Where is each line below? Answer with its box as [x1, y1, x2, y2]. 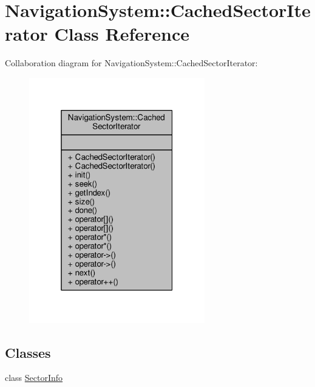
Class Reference [54, 21, 190, 46]
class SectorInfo [5, 371, 63, 384]
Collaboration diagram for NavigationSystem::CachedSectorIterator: [5, 57, 258, 69]
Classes [5, 343, 51, 361]
